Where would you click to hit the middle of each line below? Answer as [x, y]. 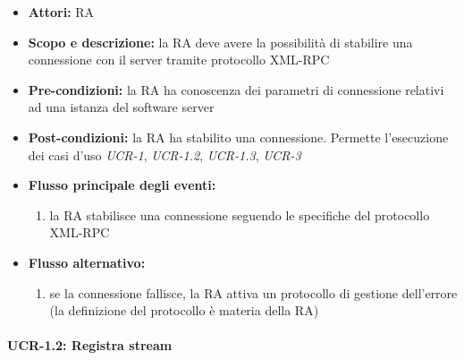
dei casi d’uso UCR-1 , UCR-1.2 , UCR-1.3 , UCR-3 [165, 154]
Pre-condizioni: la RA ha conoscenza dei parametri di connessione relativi [236, 89]
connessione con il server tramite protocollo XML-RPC [179, 60]
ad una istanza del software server [121, 107]
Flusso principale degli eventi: [122, 185]
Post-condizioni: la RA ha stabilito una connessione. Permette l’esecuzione [238, 137]
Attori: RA [61, 12]
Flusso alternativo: [87, 262]
